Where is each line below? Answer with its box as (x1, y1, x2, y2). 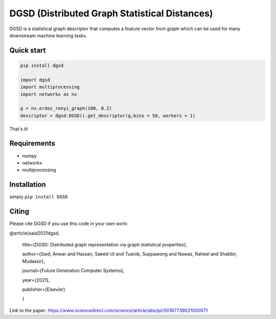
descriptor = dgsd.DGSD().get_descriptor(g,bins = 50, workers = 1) (20, 112, 196, 119)
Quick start (9, 46, 46, 55)
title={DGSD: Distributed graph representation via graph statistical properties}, (22, 241, 188, 247)
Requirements (9, 139, 56, 148)
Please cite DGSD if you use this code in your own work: (9, 220, 128, 227)
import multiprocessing (20, 84, 80, 90)
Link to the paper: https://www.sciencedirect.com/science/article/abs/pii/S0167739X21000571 (9, 307, 208, 313)
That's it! (9, 126, 28, 132)
